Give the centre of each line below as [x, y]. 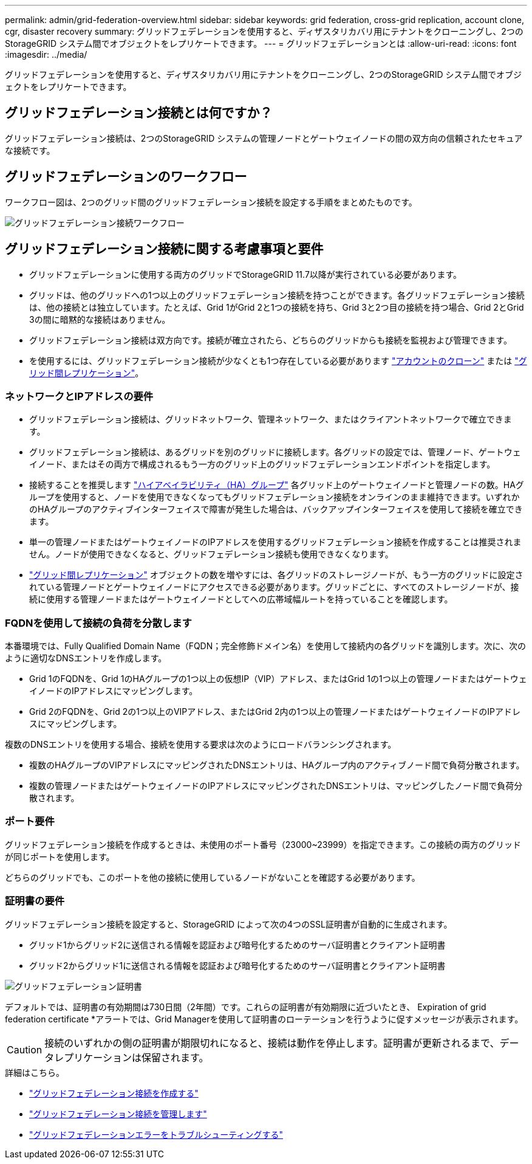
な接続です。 [30, 150]
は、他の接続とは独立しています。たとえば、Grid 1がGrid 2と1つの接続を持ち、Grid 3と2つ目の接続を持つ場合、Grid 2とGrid [277, 307]
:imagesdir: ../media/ [46, 54]
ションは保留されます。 [155, 1057]
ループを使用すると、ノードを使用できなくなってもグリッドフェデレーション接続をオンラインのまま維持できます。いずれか [275, 497]
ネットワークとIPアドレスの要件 [79, 396]
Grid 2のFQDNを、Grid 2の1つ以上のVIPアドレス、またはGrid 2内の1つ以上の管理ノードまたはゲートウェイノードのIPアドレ [275, 712]
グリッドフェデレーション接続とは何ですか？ [139, 113]
